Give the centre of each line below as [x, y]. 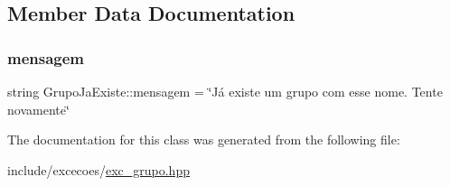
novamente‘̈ [38, 109]
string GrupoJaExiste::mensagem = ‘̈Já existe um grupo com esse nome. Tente [225, 91]
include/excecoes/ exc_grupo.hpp [98, 169]
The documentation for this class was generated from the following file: [204, 139]
